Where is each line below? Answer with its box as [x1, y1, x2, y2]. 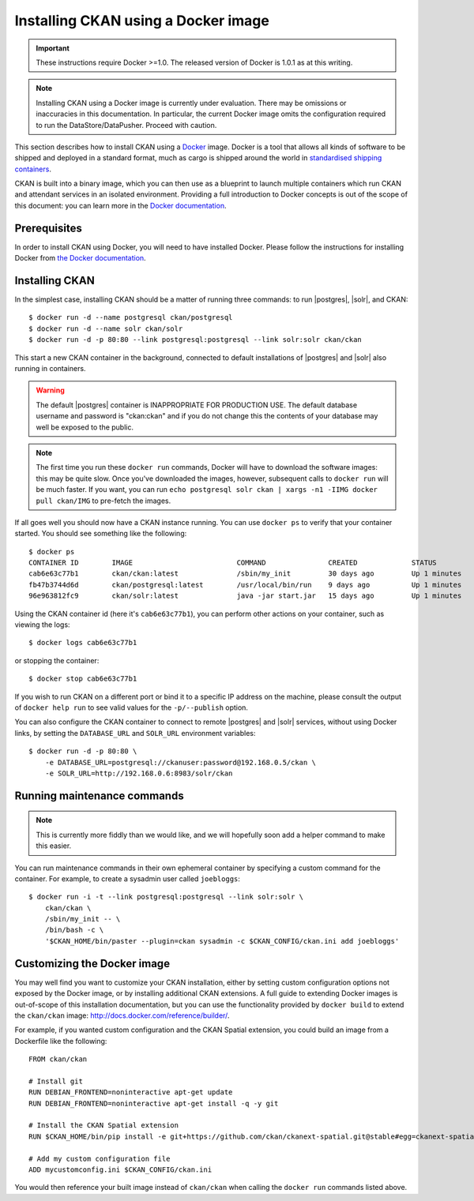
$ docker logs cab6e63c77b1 [28, 638, 137, 647]
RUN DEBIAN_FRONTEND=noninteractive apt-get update [28, 1088, 233, 1097]
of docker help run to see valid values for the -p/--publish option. [14, 703, 249, 712]
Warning [36, 385, 65, 395]
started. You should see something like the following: [14, 529, 187, 539]
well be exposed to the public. [36, 422, 134, 432]
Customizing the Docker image [14, 956, 170, 970]
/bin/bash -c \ [44, 925, 104, 935]
